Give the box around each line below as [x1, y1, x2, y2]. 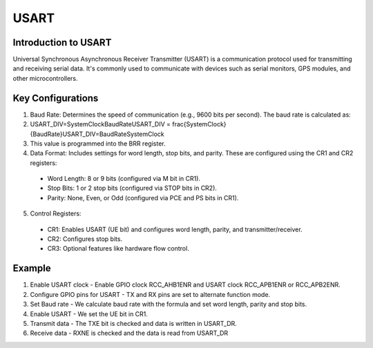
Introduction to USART [12, 37, 112, 48]
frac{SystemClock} [171, 120, 227, 128]
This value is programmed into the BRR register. [30, 139, 166, 148]
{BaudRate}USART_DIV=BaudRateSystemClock [30, 130, 165, 138]
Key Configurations [12, 92, 99, 104]
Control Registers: [30, 209, 82, 217]
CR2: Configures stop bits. [47, 235, 123, 243]
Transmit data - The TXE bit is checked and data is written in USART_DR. [30, 319, 238, 327]
